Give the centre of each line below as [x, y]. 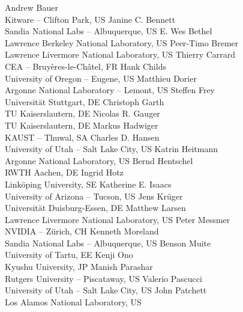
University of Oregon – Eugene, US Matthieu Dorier [101, 78]
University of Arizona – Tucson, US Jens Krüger [94, 196]
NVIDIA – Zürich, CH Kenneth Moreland [82, 231]
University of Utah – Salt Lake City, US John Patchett [106, 290]
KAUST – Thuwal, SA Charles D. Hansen [82, 137]
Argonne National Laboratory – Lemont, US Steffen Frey [110, 90]
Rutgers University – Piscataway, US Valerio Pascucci [103, 278]
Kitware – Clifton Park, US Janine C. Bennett [90, 19]
